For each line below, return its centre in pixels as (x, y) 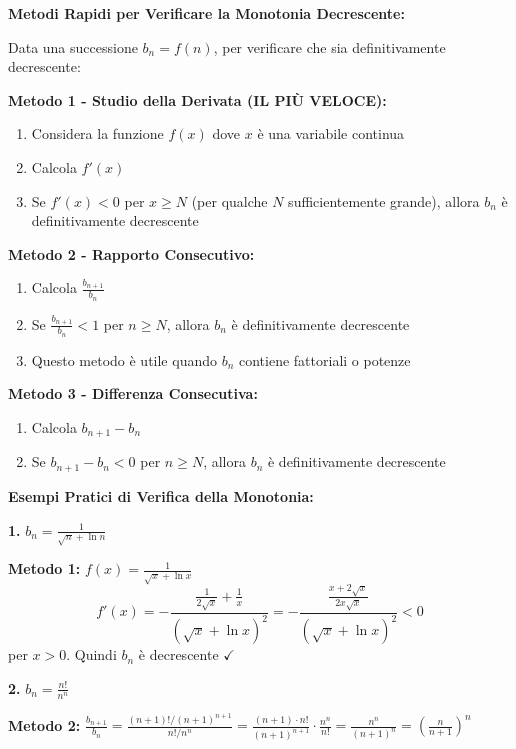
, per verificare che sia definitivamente (329, 46)
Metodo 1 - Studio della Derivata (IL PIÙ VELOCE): (197, 99)
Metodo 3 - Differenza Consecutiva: (133, 393)
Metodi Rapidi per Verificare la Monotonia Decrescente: (206, 13)
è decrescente (178, 654)
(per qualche (229, 200)
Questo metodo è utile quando (124, 359)
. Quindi (91, 654)
